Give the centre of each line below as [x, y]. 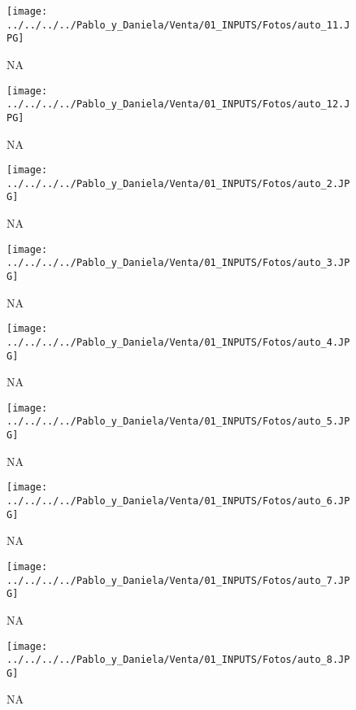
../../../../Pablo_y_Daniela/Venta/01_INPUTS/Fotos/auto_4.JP [178, 342]
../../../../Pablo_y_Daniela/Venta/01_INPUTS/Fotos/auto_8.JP [178, 660]
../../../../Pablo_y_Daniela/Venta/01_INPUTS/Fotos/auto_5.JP [178, 422]
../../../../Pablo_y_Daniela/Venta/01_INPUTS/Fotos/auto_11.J [178, 25]
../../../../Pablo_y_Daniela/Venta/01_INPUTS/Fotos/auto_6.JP [178, 501]
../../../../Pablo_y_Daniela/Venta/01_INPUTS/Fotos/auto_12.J [178, 105]
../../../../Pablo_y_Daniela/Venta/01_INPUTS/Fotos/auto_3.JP [178, 263]
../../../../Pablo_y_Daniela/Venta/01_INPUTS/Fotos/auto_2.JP [178, 183]
